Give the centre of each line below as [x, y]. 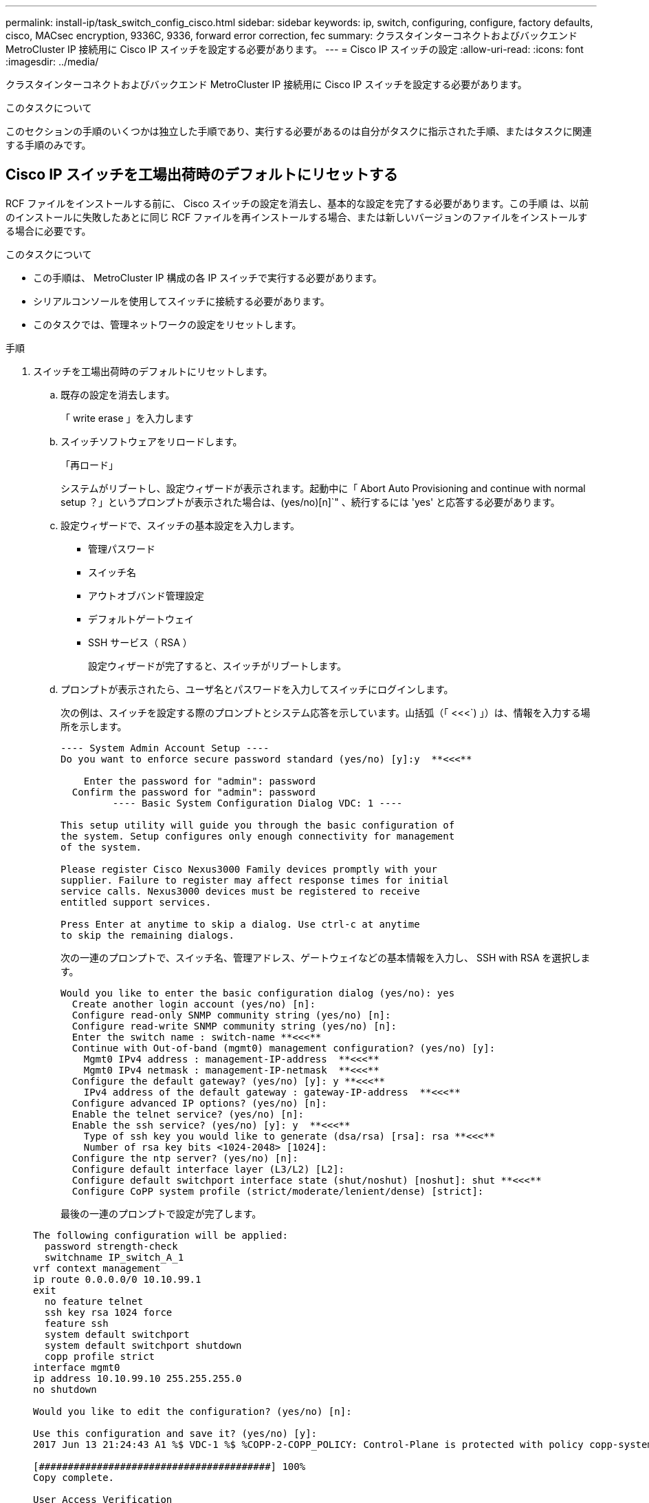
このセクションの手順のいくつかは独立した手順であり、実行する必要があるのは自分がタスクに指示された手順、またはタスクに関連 [299, 131]
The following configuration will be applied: [161, 1235]
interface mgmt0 [77, 1367]
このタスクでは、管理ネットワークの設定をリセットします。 [167, 324]
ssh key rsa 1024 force [108, 1312]
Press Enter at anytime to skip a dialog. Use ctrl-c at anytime [240, 924]
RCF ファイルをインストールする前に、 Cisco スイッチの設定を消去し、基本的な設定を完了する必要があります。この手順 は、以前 [297, 203]
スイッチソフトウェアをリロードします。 [152, 441]
